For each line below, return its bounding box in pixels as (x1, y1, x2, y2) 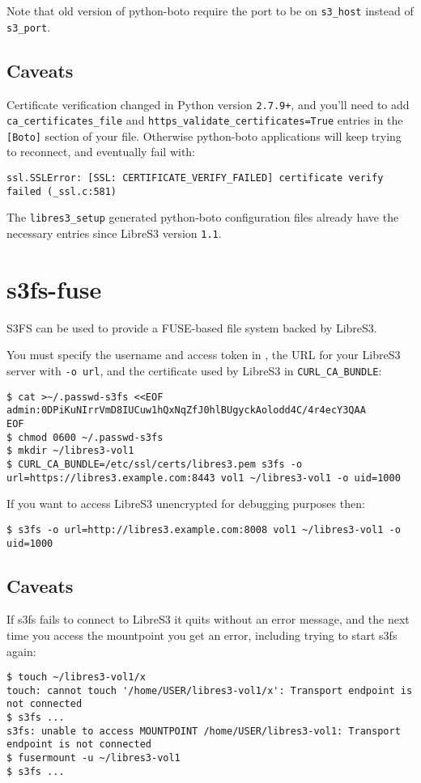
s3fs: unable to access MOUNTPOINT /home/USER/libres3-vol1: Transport (6, 725, 401, 737)
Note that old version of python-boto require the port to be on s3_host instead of (6, 2, 414, 19)
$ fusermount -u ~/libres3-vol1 (6, 752, 181, 764)
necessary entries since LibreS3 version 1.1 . (6, 225, 222, 242)
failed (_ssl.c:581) (6, 185, 117, 197)
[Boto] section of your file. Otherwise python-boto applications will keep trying (6, 127, 402, 144)
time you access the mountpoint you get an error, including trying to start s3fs (6, 626, 398, 643)
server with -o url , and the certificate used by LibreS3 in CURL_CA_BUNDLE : (6, 362, 382, 379)
